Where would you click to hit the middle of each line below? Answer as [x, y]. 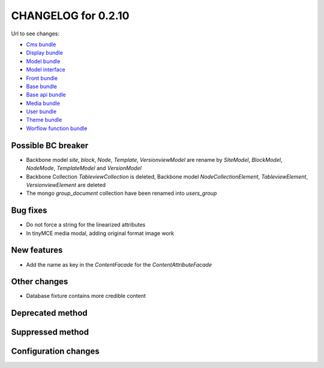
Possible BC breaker [50, 145]
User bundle [41, 111]
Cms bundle [41, 44]
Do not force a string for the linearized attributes [86, 225]
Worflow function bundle [57, 128]
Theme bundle [44, 120]
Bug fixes [29, 211]
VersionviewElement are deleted [66, 185]
